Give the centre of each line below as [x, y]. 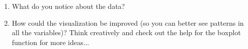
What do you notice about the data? [68, 6]
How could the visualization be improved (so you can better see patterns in [128, 23]
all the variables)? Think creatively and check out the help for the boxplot [126, 32]
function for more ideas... [51, 42]
